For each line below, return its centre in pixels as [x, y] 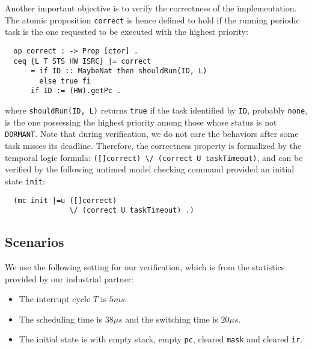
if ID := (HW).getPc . [76, 91]
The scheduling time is [60, 319]
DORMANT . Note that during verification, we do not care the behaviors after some [152, 134]
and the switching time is [172, 319]
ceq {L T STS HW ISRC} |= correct [82, 61]
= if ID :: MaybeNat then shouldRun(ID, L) [119, 71]
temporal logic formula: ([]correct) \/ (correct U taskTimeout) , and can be [154, 157]
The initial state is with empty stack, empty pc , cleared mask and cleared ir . [161, 339]
